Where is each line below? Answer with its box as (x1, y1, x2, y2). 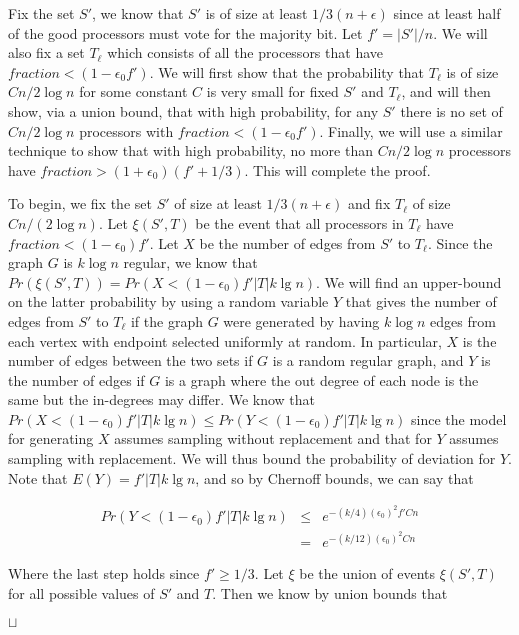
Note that (8, 467, 68, 488)
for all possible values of (8, 583, 155, 604)
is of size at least (205, 3, 308, 23)
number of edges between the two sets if (8, 350, 253, 371)
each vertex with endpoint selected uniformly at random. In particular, (8, 330, 442, 351)
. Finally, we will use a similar (319, 120, 503, 141)
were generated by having (223, 310, 380, 331)
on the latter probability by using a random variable (8, 291, 329, 312)
